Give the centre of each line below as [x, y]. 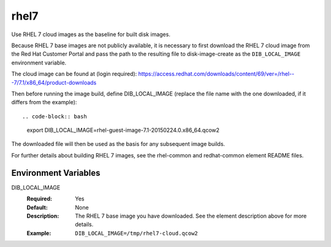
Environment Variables [56, 173]
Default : [37, 207]
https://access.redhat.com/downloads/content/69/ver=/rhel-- [216, 74]
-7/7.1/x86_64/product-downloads [54, 82]
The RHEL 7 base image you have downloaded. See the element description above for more [191, 216]
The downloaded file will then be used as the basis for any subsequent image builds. [118, 144]
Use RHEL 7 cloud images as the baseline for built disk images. [91, 34]
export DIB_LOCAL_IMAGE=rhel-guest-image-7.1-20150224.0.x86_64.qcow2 [123, 130]
